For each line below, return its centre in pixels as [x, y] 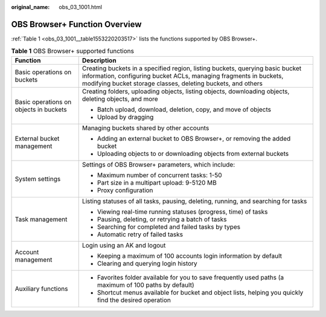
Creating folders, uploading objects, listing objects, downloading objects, [186, 91]
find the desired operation [134, 300]
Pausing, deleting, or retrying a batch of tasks [162, 219]
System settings [38, 179]
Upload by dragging [125, 117]
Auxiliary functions [41, 289]
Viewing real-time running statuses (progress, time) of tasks [182, 211]
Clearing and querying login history [147, 263]
